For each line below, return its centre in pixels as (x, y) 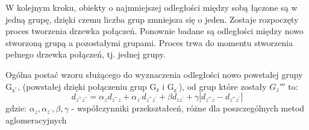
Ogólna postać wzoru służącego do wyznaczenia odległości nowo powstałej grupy (154, 74)
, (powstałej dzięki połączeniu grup (82, 86)
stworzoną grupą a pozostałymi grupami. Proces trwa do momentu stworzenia (149, 42)
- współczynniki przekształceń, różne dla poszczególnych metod (188, 108)
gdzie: (16, 108)
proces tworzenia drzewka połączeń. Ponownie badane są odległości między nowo (154, 31)
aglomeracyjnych (36, 120)
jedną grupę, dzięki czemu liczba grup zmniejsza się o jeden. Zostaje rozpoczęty (152, 19)
